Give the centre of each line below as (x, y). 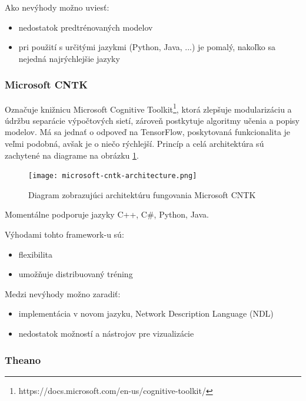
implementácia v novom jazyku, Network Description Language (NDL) (146, 313)
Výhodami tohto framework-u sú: (64, 234)
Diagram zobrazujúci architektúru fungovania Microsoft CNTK (142, 194)
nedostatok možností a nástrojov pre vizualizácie (106, 333)
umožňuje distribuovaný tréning (76, 274)
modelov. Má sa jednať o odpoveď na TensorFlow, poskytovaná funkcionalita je (148, 132)
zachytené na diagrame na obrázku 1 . (72, 155)
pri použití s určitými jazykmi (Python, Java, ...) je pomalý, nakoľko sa (147, 47)
